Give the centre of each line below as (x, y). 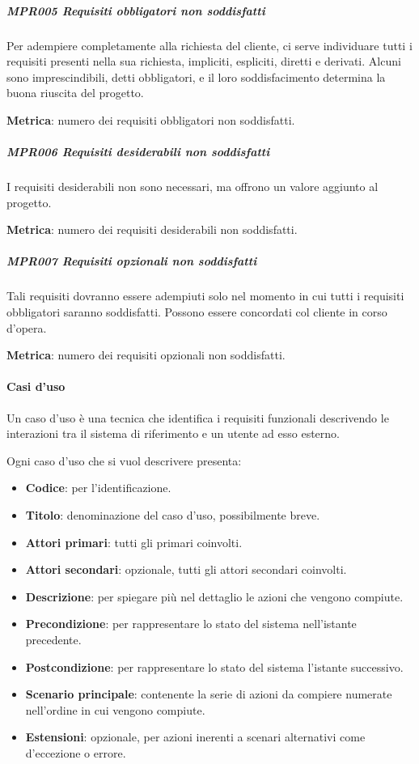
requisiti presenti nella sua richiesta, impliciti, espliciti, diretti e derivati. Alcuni (204, 61)
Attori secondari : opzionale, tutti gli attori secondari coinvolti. (186, 569)
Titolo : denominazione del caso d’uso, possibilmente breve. (173, 514)
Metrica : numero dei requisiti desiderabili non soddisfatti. (152, 229)
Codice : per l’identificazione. (98, 488)
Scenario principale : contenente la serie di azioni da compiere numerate (209, 694)
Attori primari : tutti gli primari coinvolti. (134, 542)
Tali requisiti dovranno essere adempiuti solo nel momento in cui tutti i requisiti (205, 296)
